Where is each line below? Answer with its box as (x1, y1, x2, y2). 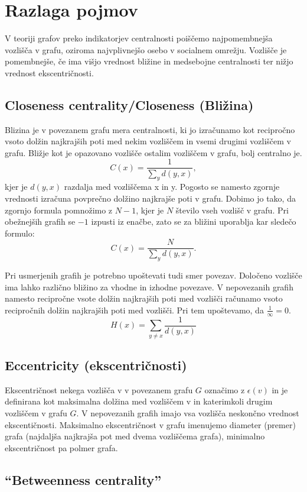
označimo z (204, 383, 245, 396)
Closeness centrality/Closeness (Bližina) (5, 95, 254, 114)
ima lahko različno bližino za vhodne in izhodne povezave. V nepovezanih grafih (5, 280, 293, 293)
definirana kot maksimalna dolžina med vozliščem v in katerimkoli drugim (5, 395, 273, 407)
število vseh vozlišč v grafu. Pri (175, 203, 289, 216)
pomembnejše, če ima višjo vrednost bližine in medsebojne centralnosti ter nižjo (5, 55, 293, 67)
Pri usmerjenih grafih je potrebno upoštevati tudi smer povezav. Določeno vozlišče (5, 269, 302, 281)
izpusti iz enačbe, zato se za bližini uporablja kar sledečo (91, 215, 296, 228)
